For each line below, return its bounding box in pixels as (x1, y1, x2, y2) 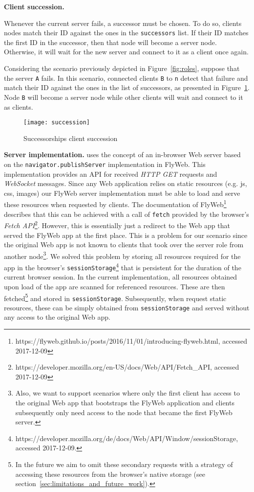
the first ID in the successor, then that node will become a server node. (4, 37, 217, 47)
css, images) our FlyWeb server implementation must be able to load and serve (4, 187, 240, 198)
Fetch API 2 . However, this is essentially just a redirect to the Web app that (4, 219, 230, 230)
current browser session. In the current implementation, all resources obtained (4, 272, 237, 282)
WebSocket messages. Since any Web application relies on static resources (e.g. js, (4, 178, 247, 188)
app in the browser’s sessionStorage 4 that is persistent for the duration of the (4, 261, 241, 272)
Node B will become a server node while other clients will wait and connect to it (4, 92, 243, 102)
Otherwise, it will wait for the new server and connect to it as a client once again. (4, 47, 249, 57)
